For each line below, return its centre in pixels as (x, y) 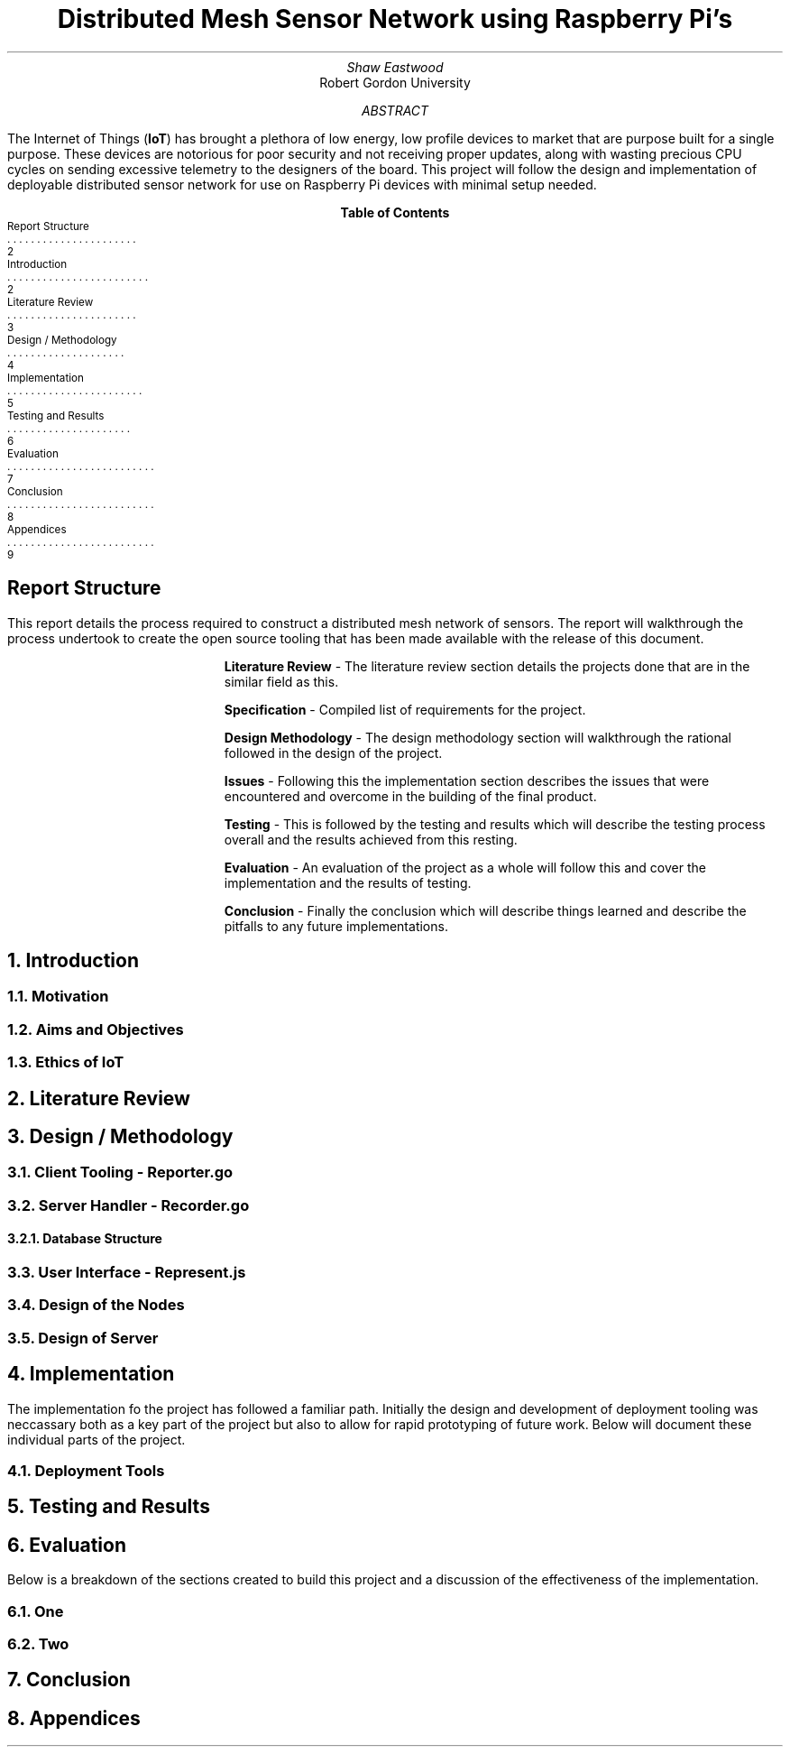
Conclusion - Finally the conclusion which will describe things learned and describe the (485, 910)
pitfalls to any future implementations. (336, 926)
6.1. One (36, 1611)
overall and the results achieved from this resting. (371, 839)
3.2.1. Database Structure (85, 1239)
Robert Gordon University (395, 82)
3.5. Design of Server (83, 1338)
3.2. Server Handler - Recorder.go (129, 1205)
